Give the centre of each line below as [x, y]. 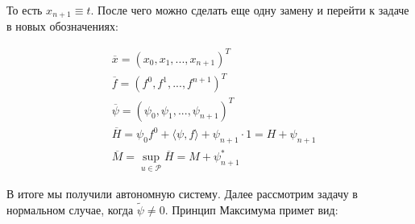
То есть [25, 10]
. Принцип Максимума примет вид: [251, 209]
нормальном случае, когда [70, 209]
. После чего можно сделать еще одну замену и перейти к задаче [250, 10]
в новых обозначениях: [62, 26]
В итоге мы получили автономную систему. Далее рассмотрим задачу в [182, 193]
